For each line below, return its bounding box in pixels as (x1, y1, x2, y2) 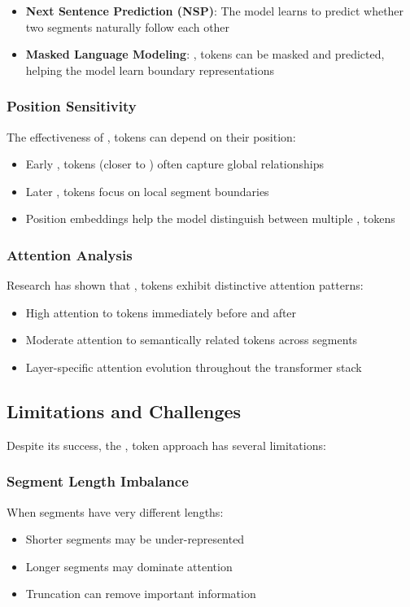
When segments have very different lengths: (7, 503, 224, 520)
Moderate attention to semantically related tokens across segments (25, 331, 358, 348)
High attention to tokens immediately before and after (25, 303, 297, 321)
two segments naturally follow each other (25, 18, 230, 35)
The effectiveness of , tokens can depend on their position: (7, 128, 296, 145)
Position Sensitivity (7, 96, 137, 116)
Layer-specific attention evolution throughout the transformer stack (25, 358, 362, 375)
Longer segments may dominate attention (25, 557, 233, 574)
